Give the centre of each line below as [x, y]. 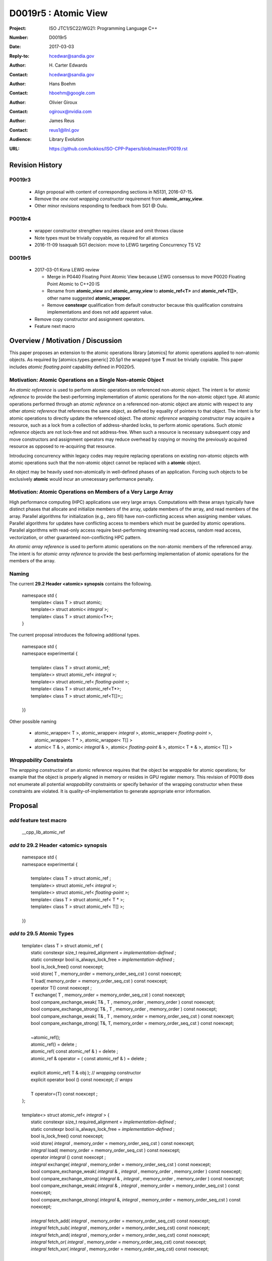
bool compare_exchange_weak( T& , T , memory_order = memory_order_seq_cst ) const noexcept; [132, 1016]
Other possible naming [33, 721]
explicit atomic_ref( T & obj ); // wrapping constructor [86, 1072]
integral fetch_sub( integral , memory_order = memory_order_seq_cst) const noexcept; [120, 1228]
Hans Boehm [62, 84]
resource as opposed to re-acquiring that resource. [62, 446]
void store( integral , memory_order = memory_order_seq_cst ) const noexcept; [113, 1143]
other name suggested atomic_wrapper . [89, 298]
